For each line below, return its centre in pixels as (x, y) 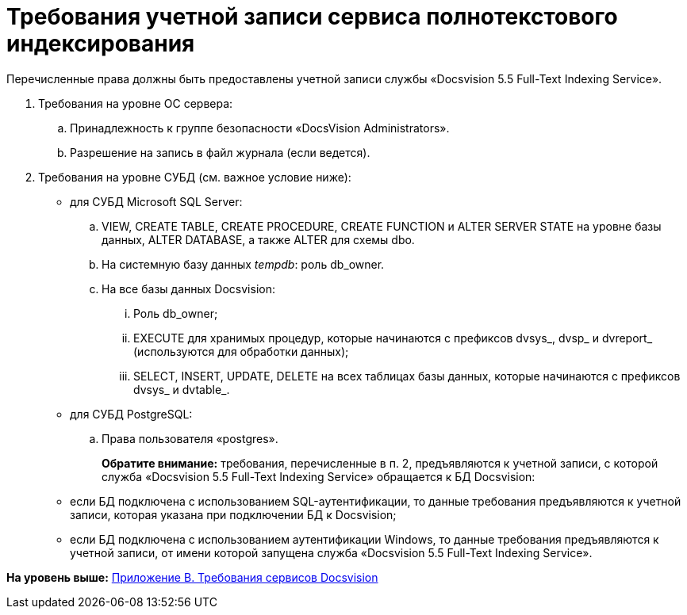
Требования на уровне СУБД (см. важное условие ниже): (195, 177)
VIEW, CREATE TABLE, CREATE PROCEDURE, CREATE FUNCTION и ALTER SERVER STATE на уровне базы (382, 226)
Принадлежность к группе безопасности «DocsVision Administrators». (260, 128)
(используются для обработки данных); (241, 351)
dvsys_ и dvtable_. (182, 389)
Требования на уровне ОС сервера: (136, 103)
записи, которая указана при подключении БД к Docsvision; (233, 514)
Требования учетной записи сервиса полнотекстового (312, 17)
